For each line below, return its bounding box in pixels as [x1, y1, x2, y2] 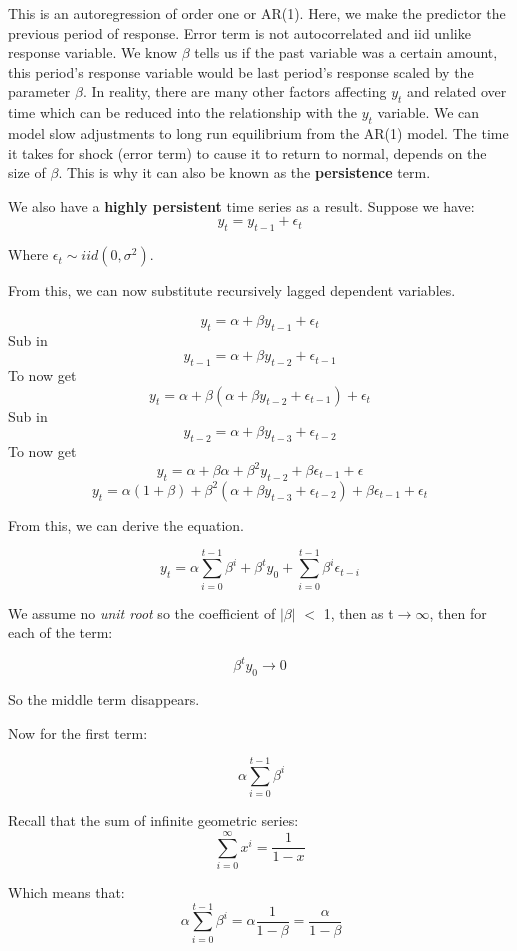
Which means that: [8, 882, 125, 903]
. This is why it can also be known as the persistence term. [58, 162, 431, 183]
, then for [429, 602, 487, 623]
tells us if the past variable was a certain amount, [194, 42, 498, 63]
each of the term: [8, 622, 113, 643]
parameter [8, 81, 71, 102]
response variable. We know [8, 42, 178, 63]
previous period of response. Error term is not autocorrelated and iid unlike [8, 22, 471, 43]
